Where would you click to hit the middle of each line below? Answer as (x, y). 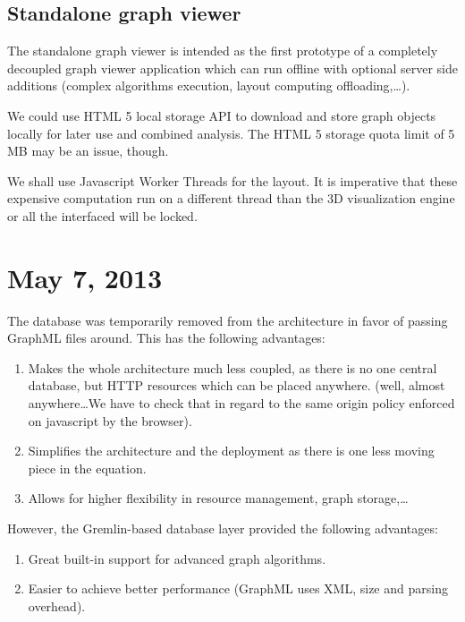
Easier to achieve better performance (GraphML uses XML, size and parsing (238, 588)
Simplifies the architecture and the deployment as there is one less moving (231, 451)
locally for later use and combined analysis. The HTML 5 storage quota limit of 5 (231, 133)
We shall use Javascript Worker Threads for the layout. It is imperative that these (232, 180)
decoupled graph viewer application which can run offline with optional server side (232, 68)
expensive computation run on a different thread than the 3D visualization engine (231, 198)
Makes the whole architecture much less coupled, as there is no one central (232, 367)
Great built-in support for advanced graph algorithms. (177, 558)
